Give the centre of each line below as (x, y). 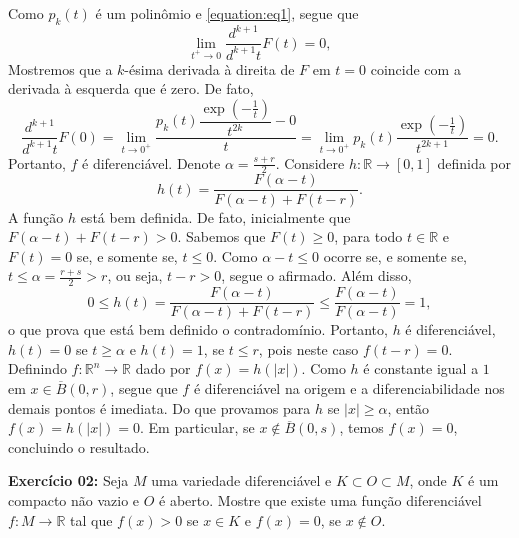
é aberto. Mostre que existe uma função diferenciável (320, 499)
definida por (474, 162)
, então (408, 407)
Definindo (37, 368)
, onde (428, 480)
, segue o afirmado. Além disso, (316, 275)
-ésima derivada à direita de (209, 68)
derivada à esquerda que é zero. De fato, (131, 88)
